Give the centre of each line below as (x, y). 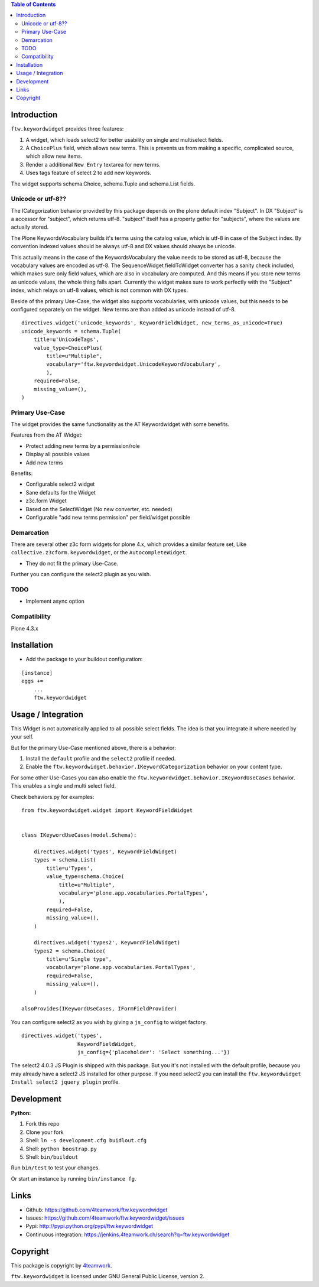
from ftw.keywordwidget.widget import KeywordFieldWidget (107, 810)
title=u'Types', (70, 868)
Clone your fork (45, 1132)
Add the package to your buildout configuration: (84, 659)
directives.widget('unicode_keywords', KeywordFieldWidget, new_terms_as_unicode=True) (152, 323)
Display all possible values (58, 454)
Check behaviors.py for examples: (53, 797)
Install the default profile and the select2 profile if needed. (101, 759)
